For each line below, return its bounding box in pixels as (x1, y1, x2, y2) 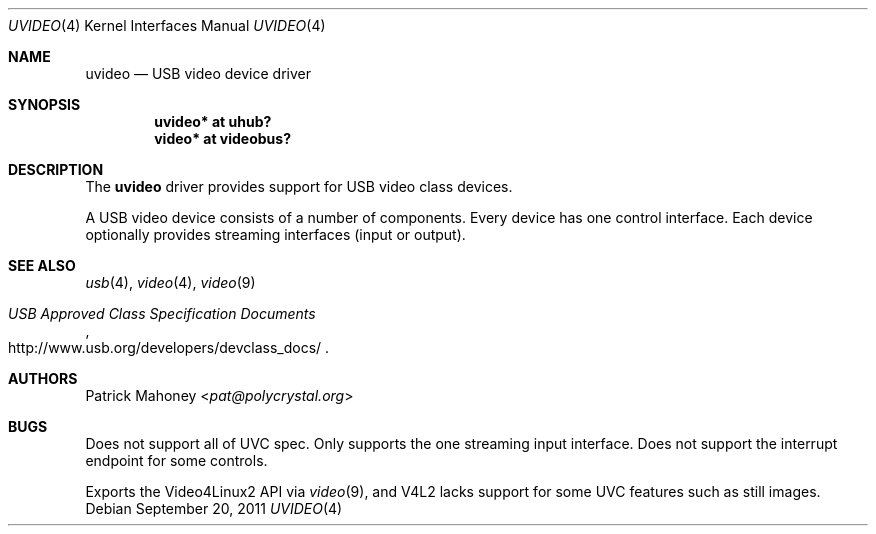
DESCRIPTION (8, 161, 104, 178)
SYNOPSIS (8, 96, 81, 113)
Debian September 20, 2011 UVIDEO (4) (85, 500, 343, 517)
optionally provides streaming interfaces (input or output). (85, 226, 466, 243)
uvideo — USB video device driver (85, 65, 311, 82)
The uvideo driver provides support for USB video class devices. (85, 178, 513, 195)
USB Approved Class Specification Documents (8, 305, 316, 322)
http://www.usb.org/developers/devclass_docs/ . (8, 339, 330, 356)
